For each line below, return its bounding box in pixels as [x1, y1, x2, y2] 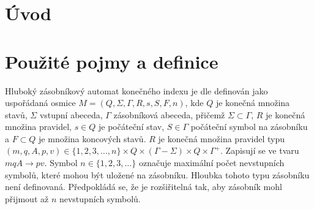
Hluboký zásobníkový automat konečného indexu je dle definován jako [5, 84, 268, 97]
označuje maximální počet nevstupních [138, 156, 285, 169]
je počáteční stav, [99, 120, 165, 133]
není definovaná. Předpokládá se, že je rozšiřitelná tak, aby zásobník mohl [5, 180, 282, 193]
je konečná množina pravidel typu [158, 132, 285, 145]
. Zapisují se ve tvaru [220, 144, 299, 157]
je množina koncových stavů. [39, 132, 146, 145]
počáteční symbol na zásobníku [190, 120, 308, 133]
